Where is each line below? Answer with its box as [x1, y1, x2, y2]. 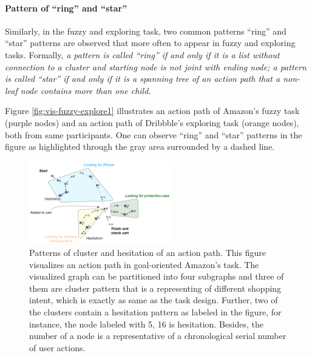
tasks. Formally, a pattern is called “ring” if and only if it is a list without [5, 48, 280, 61]
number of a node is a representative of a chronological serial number [29, 329, 287, 342]
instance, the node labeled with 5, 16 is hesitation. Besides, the [29, 317, 263, 330]
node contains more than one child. [20, 84, 151, 96]
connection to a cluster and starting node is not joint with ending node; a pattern [5, 60, 307, 73]
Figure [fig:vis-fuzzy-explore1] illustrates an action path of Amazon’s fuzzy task [5, 104, 300, 117]
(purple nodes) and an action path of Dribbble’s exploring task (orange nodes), [5, 116, 299, 129]
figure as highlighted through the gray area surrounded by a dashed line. [5, 140, 275, 153]
